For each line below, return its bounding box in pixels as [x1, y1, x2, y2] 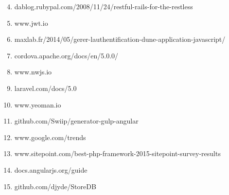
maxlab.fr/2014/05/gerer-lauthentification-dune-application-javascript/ [14, 34, 226, 44]
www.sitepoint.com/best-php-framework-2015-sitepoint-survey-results [14, 148, 221, 159]
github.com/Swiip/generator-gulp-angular [14, 116, 139, 126]
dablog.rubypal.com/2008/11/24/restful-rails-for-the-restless [14, 1, 193, 11]
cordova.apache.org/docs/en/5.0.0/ [14, 50, 119, 60]
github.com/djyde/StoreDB [14, 181, 96, 191]
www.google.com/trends [14, 132, 86, 142]
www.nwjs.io [14, 67, 52, 77]
